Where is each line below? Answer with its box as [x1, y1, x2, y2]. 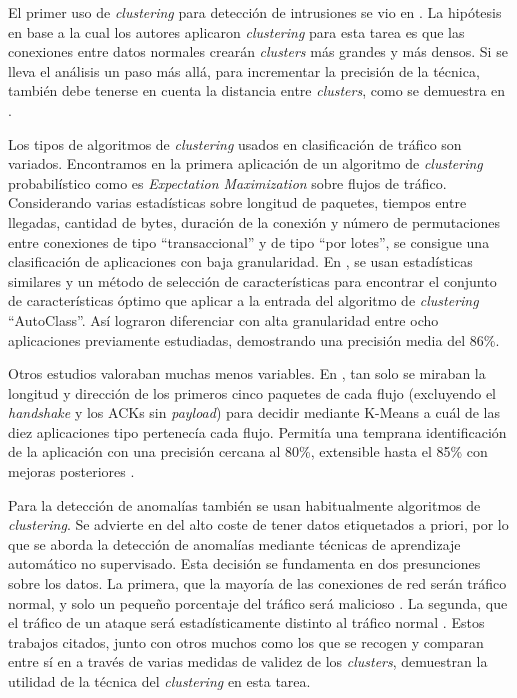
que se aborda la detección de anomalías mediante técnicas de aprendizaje [8, 533, 461, 554]
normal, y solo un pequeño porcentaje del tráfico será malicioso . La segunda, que [8, 592, 508, 613]
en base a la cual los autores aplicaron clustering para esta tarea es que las [8, 21, 465, 42]
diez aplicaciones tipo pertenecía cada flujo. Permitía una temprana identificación [8, 421, 507, 442]
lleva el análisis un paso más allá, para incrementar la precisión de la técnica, [8, 60, 480, 81]
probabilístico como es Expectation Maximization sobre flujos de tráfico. [8, 172, 447, 193]
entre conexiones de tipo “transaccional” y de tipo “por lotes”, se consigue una [8, 231, 490, 252]
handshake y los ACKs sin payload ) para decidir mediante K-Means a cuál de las [8, 402, 501, 423]
